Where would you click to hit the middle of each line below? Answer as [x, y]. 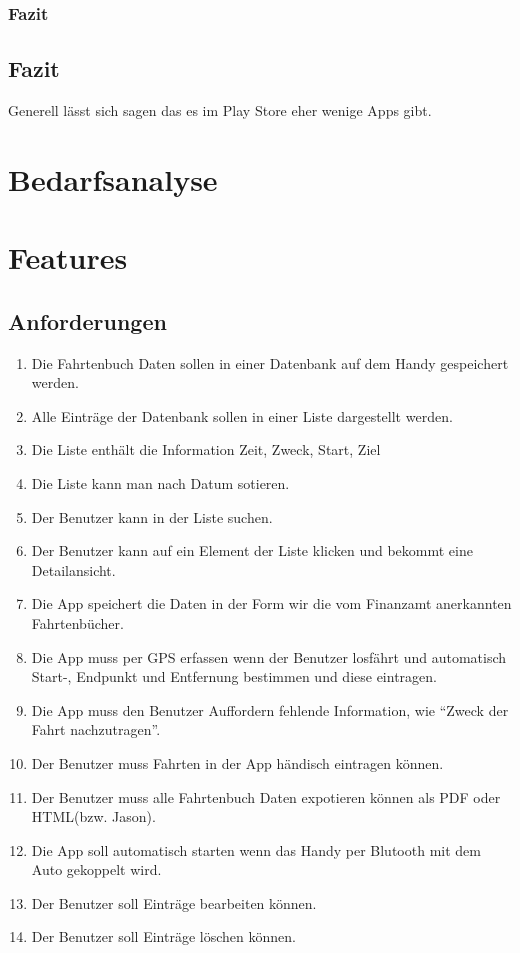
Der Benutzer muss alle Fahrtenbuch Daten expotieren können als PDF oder [266, 796]
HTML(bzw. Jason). [93, 816]
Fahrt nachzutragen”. [96, 729]
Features [68, 257]
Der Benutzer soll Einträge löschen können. [163, 936]
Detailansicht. [73, 569]
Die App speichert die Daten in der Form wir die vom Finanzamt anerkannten [271, 603]
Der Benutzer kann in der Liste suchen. [152, 516]
